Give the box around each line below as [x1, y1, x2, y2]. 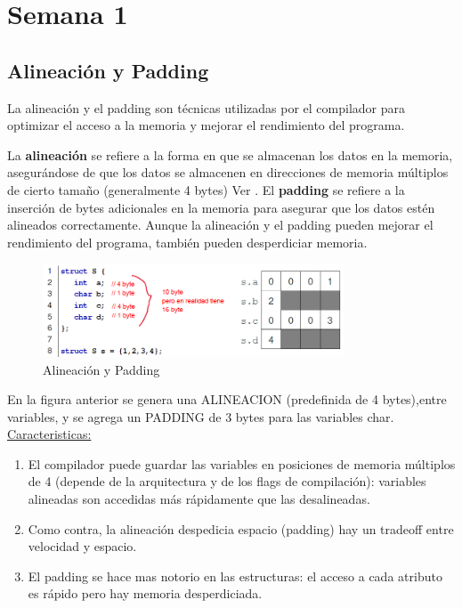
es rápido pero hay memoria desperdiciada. [28, 584, 263, 603]
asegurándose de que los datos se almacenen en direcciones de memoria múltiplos [7, 163, 449, 182]
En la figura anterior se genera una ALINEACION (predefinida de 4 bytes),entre [7, 390, 447, 409]
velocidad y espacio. [28, 537, 137, 555]
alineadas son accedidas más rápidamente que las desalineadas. [28, 490, 370, 508]
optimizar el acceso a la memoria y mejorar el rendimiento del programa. [7, 116, 405, 134]
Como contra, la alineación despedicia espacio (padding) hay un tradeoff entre [28, 519, 454, 538]
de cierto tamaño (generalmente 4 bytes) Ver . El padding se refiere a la [7, 180, 405, 199]
